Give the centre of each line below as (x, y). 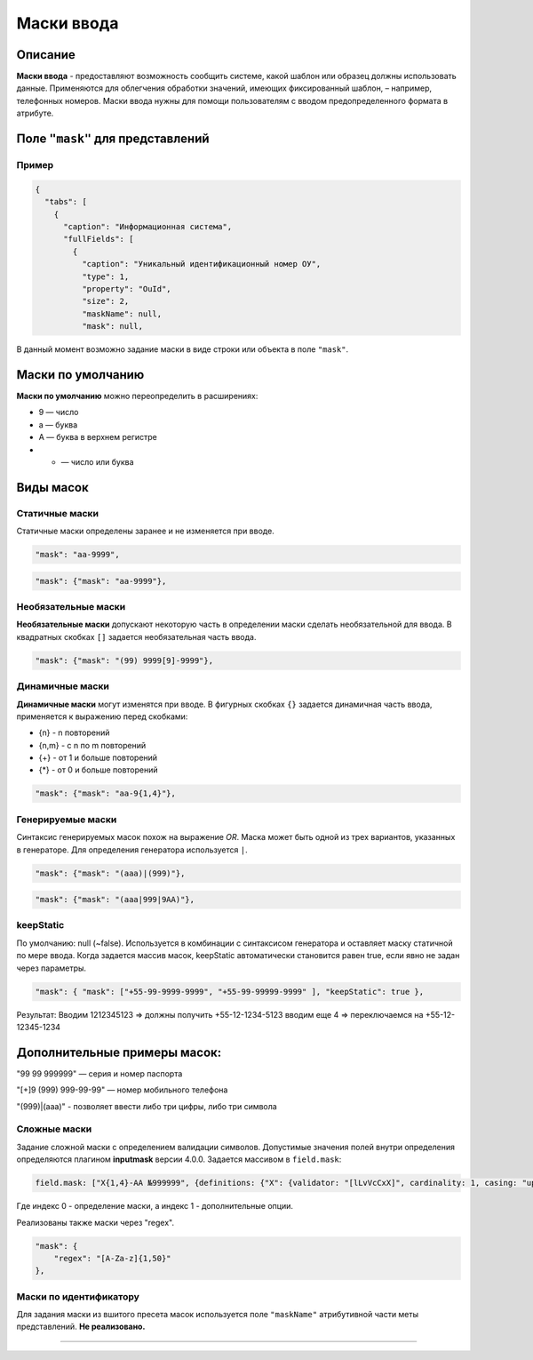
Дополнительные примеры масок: (119, 1052)
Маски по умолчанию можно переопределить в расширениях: (137, 396)
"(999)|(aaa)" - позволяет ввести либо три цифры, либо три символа (147, 1106)
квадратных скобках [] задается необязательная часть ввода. (136, 636)
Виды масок (52, 488)
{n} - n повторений (74, 732)
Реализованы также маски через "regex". (95, 1222)
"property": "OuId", (127, 288)
